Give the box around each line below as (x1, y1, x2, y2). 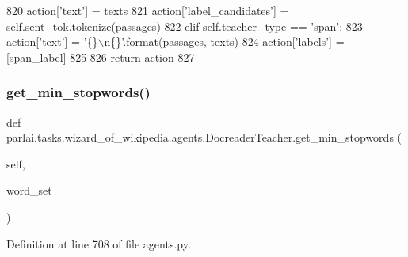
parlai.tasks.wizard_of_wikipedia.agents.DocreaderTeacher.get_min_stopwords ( (6, 129, 402, 146)
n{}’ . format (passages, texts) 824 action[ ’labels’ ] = (104, 33, 345, 50)
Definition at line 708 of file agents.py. (6, 235, 191, 251)
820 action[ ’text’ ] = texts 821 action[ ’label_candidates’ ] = (6, 2, 289, 18)
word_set (6, 182, 52, 198)
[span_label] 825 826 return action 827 (6, 48, 195, 65)
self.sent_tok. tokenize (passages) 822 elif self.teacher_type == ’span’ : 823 (6, 17, 363, 34)
